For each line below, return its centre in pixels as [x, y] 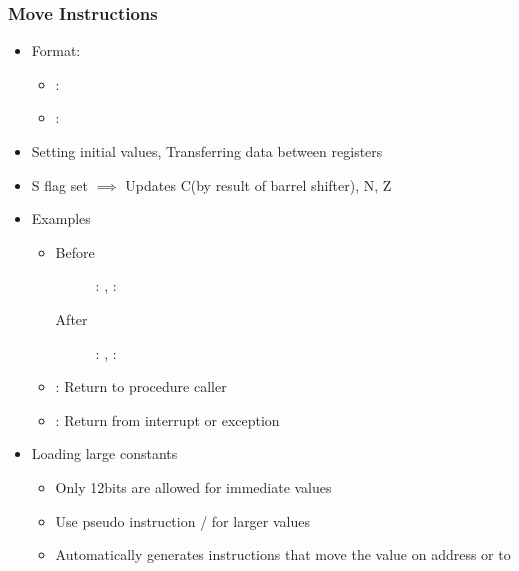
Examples [61, 218]
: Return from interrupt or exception [167, 419]
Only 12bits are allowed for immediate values [193, 486]
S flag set [59, 184]
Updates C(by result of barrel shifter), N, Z [258, 184]
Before [75, 251]
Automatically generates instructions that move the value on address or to [283, 554]
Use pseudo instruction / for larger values [183, 520]
